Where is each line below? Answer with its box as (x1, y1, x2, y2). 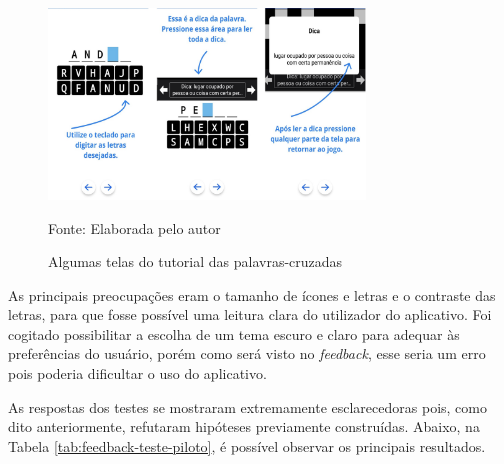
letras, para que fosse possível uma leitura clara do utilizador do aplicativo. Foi (8, 304, 492, 325)
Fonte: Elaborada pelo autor (48, 217, 221, 238)
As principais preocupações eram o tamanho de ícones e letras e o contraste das (8, 284, 496, 305)
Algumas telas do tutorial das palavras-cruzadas (48, 251, 343, 272)
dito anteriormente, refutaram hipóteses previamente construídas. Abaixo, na (8, 416, 480, 437)
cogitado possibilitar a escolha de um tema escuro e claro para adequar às (8, 323, 460, 344)
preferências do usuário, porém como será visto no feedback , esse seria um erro (8, 343, 486, 364)
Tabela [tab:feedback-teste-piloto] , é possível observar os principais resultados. (8, 435, 486, 456)
